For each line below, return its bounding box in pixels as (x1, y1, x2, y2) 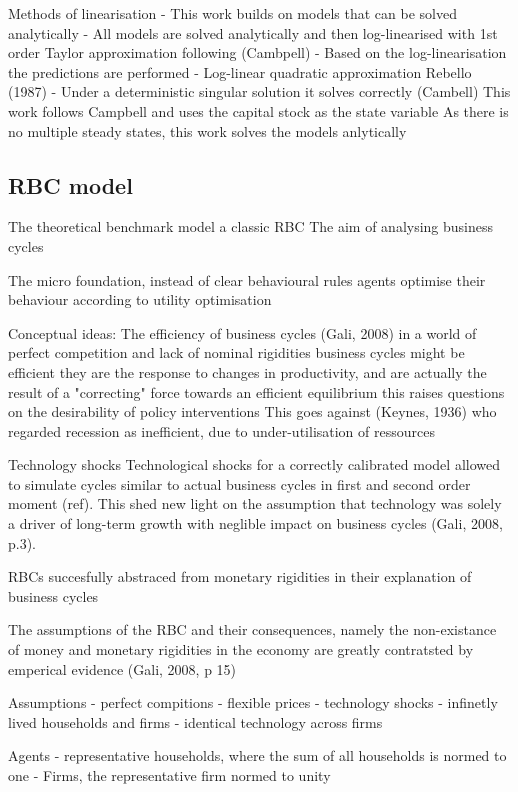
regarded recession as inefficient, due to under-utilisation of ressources (8, 420, 435, 441)
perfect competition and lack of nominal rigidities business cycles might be (8, 342, 465, 363)
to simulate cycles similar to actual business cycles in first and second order (8, 473, 471, 494)
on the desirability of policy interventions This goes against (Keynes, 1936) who (8, 401, 497, 422)
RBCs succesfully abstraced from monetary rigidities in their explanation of (8, 566, 472, 587)
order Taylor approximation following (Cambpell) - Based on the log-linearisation (8, 42, 507, 63)
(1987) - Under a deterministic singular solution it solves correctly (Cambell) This (8, 81, 511, 102)
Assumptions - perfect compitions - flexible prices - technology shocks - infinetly (8, 692, 498, 713)
